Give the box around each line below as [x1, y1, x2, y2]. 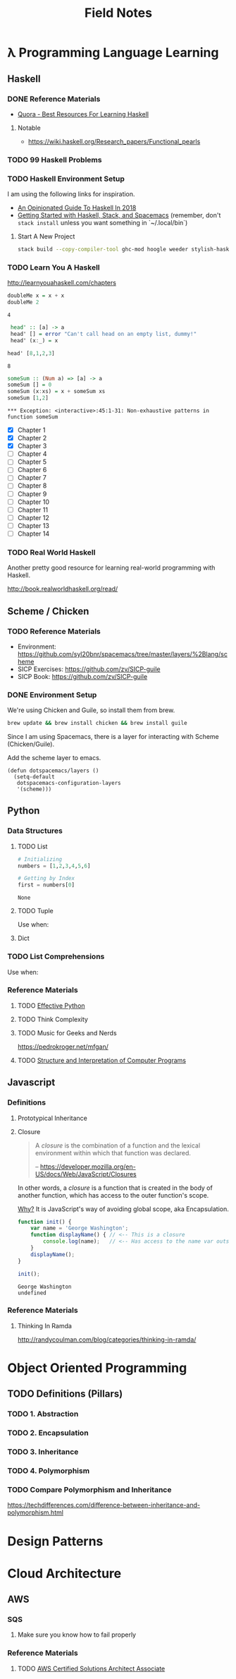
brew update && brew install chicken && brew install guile [7, 720, 188, 727]
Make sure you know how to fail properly [17, 1630, 136, 1639]
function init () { [17, 1218, 72, 1225]
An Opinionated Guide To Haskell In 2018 [17, 203, 137, 212]
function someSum [7, 414, 58, 421]
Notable [17, 124, 41, 132]
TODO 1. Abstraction [7, 1409, 79, 1419]
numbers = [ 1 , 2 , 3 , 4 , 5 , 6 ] [17, 862, 91, 869]
